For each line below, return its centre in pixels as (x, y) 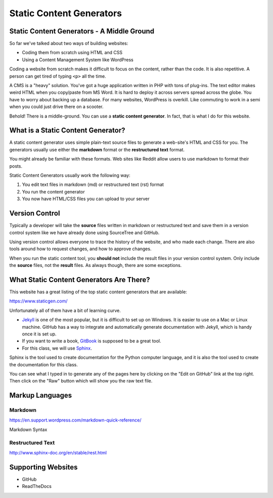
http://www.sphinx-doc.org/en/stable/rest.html (58, 452)
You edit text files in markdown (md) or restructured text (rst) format (93, 184)
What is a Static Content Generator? (67, 130)
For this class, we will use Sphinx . (57, 348)
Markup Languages (41, 395)
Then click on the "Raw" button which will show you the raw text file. (81, 381)
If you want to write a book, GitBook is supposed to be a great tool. (92, 341)
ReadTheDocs (37, 486)
